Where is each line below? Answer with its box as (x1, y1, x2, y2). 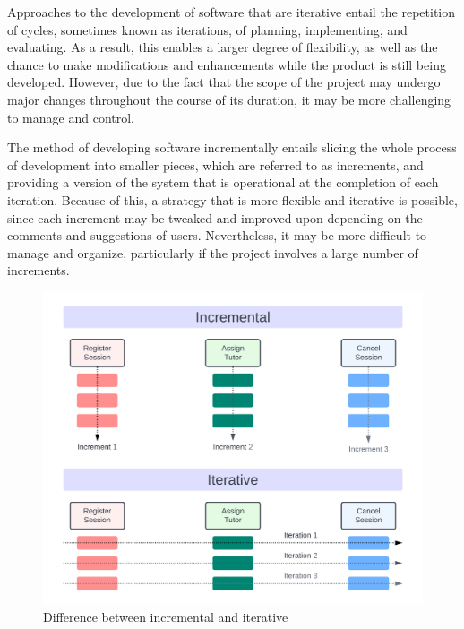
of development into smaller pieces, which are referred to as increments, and (7, 155, 424, 174)
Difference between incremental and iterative (43, 607, 288, 625)
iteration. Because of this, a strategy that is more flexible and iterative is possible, (7, 190, 458, 209)
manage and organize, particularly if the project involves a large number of (7, 243, 418, 262)
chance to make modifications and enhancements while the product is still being (7, 55, 446, 73)
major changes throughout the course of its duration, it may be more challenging (7, 90, 451, 108)
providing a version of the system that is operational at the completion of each (7, 173, 439, 192)
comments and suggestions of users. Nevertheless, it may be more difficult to (7, 226, 427, 245)
